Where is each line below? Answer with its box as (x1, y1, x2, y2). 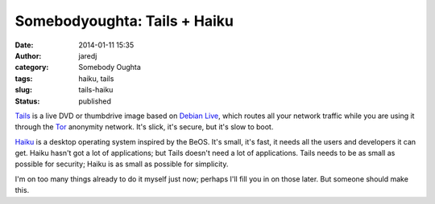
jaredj (78, 51, 97, 60)
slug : (14, 85, 32, 95)
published (78, 96, 112, 106)
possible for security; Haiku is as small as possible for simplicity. (14, 159, 229, 169)
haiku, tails (78, 73, 114, 84)
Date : (14, 40, 34, 50)
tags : (14, 73, 33, 84)
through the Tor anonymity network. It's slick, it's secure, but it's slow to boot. (14, 122, 274, 132)
